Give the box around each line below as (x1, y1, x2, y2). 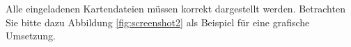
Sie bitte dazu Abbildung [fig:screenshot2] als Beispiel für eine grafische (6, 15, 310, 29)
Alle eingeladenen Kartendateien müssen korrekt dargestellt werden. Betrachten (6, 1, 345, 15)
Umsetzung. (6, 28, 56, 43)
